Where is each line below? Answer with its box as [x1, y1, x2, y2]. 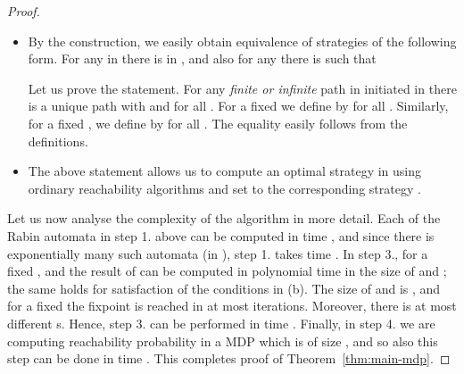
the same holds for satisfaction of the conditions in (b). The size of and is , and [7, 278, 441, 297]
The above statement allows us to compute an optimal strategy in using [28, 162, 422, 180]
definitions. [28, 131, 88, 150]
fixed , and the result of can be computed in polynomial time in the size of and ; [7, 262, 447, 280]
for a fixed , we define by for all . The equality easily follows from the [28, 113, 408, 132]
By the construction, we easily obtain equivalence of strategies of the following [28, 31, 457, 50]
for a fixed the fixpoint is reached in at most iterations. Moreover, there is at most [7, 296, 457, 315]
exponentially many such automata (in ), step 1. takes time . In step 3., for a [7, 244, 428, 262]
